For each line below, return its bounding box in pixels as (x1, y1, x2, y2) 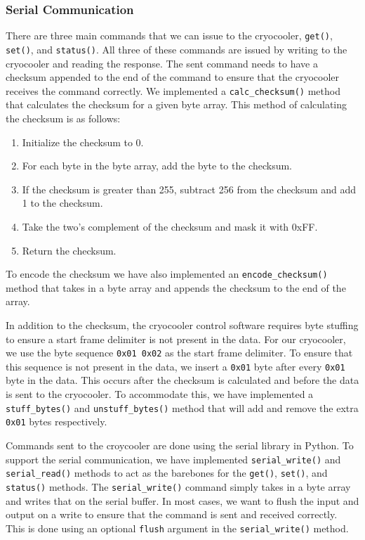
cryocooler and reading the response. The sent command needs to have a (6, 56, 318, 70)
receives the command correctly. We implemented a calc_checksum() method (6, 83, 340, 98)
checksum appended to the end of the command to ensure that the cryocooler (6, 70, 340, 84)
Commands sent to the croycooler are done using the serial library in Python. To (6, 437, 354, 452)
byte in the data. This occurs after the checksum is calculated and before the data (6, 373, 359, 387)
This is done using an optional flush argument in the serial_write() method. (6, 520, 349, 535)
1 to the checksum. (22, 195, 103, 210)
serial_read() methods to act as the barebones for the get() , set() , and (6, 465, 328, 480)
